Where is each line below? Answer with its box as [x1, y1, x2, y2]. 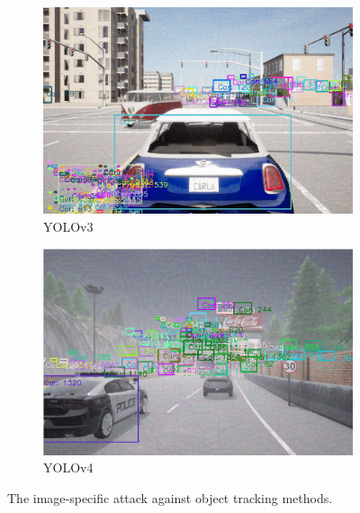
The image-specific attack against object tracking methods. [7, 489, 333, 508]
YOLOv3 [43, 216, 94, 235]
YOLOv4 [43, 458, 94, 477]
